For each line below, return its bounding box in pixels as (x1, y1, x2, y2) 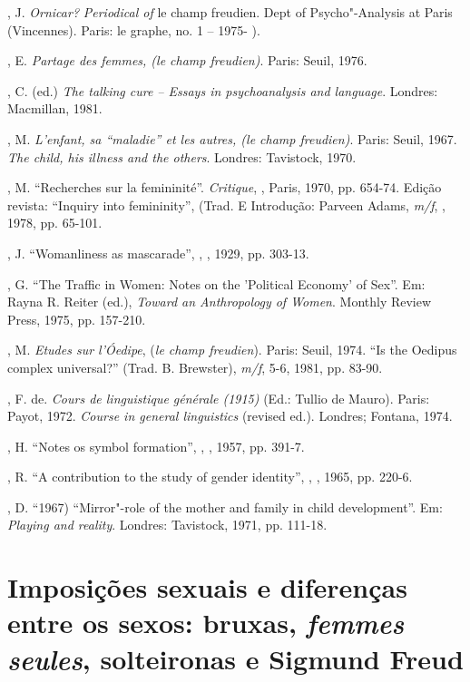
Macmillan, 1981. (7, 99, 103, 118)
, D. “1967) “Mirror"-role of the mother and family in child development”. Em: (7, 497, 443, 516)
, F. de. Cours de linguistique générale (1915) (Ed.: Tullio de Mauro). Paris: (7, 388, 430, 407)
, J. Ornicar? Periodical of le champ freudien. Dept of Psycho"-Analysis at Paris (7, 3, 453, 21)
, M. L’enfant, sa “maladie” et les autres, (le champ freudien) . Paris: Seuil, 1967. (7, 129, 457, 148)
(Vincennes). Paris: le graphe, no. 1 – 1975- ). (7, 20, 260, 39)
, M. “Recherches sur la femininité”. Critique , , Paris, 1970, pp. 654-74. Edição (7, 178, 442, 197)
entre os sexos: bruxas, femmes (7, 604, 405, 642)
